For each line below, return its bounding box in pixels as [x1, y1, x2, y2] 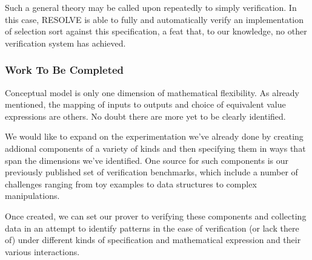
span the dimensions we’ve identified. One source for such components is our [5, 154, 289, 166]
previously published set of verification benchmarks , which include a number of [5, 166, 298, 178]
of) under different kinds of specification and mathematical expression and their [5, 233, 301, 246]
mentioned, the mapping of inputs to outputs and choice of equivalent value [5, 98, 286, 111]
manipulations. [5, 189, 60, 202]
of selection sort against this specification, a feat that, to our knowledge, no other [5, 25, 307, 37]
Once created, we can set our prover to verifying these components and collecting [5, 209, 307, 222]
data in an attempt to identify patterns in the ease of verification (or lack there [5, 221, 299, 234]
